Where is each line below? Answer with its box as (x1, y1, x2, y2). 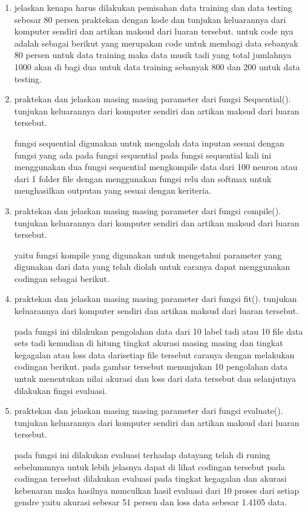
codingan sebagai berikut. (14, 272, 110, 284)
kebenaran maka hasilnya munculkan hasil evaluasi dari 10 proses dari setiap (14, 484, 300, 496)
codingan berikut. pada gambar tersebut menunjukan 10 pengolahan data (14, 360, 288, 373)
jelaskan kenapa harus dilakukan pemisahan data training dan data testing (14, 1, 292, 13)
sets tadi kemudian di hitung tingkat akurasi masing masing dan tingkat (14, 336, 283, 349)
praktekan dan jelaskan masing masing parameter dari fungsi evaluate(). (14, 404, 283, 417)
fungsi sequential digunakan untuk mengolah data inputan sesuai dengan (14, 136, 284, 149)
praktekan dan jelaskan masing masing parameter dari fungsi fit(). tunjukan (14, 292, 297, 305)
